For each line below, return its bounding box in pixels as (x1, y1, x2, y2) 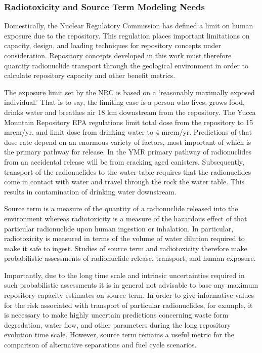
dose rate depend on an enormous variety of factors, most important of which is (4, 136, 251, 147)
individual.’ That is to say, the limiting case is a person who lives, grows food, (4, 97, 245, 107)
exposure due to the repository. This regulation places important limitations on (4, 30, 250, 41)
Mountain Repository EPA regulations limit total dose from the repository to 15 (4, 116, 253, 127)
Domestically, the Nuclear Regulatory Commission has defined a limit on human (4, 20, 253, 31)
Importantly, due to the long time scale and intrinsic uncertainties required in (4, 269, 245, 280)
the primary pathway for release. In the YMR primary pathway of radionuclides (4, 146, 252, 157)
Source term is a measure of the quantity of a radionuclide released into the (4, 203, 238, 214)
